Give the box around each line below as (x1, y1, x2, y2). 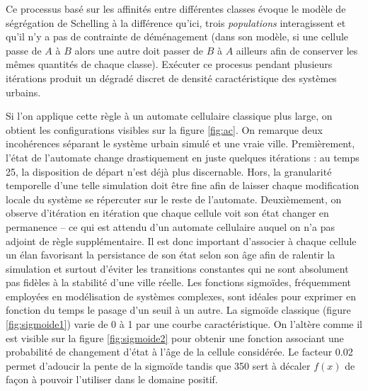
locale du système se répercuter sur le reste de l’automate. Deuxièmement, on (6, 191, 342, 206)
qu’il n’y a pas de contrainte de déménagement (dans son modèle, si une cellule (6, 29, 349, 44)
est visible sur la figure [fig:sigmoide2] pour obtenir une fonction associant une (6, 330, 344, 345)
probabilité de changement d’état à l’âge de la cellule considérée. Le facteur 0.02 (6, 344, 353, 359)
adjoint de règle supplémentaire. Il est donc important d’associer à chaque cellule (6, 233, 357, 248)
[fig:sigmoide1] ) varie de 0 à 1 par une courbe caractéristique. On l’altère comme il (6, 317, 362, 331)
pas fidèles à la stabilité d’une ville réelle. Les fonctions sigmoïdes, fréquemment (6, 275, 352, 290)
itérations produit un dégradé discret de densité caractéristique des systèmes (6, 70, 337, 85)
